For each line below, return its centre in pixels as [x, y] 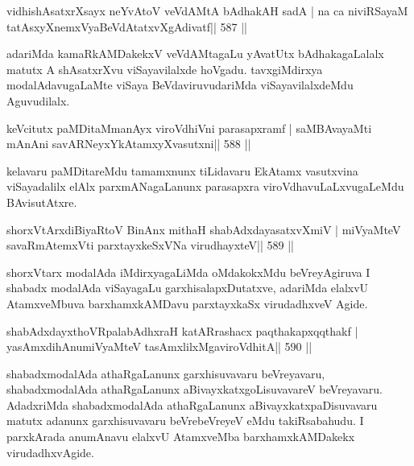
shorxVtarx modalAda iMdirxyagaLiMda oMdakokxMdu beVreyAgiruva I [188, 272]
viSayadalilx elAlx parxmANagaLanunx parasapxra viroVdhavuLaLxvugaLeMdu [205, 186]
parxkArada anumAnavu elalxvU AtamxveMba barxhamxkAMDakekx [181, 437]
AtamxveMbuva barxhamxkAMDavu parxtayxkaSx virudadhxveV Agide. [187, 303]
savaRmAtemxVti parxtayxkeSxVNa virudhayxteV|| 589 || [150, 245]
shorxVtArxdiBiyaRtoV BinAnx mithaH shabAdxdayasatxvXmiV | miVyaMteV [204, 229]
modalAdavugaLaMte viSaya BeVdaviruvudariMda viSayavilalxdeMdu [180, 85]
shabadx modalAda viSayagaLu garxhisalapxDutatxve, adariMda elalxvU [188, 288]
